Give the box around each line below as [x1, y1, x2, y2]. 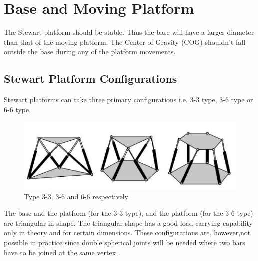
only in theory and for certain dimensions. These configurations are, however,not [4, 227, 251, 238]
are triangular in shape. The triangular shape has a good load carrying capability [4, 217, 253, 228]
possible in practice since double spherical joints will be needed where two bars [4, 237, 245, 247]
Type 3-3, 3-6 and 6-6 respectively [24, 191, 128, 201]
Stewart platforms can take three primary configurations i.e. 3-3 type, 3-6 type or [4, 94, 253, 105]
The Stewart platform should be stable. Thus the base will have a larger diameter [4, 27, 254, 37]
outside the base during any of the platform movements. [4, 46, 176, 57]
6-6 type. [4, 104, 31, 114]
